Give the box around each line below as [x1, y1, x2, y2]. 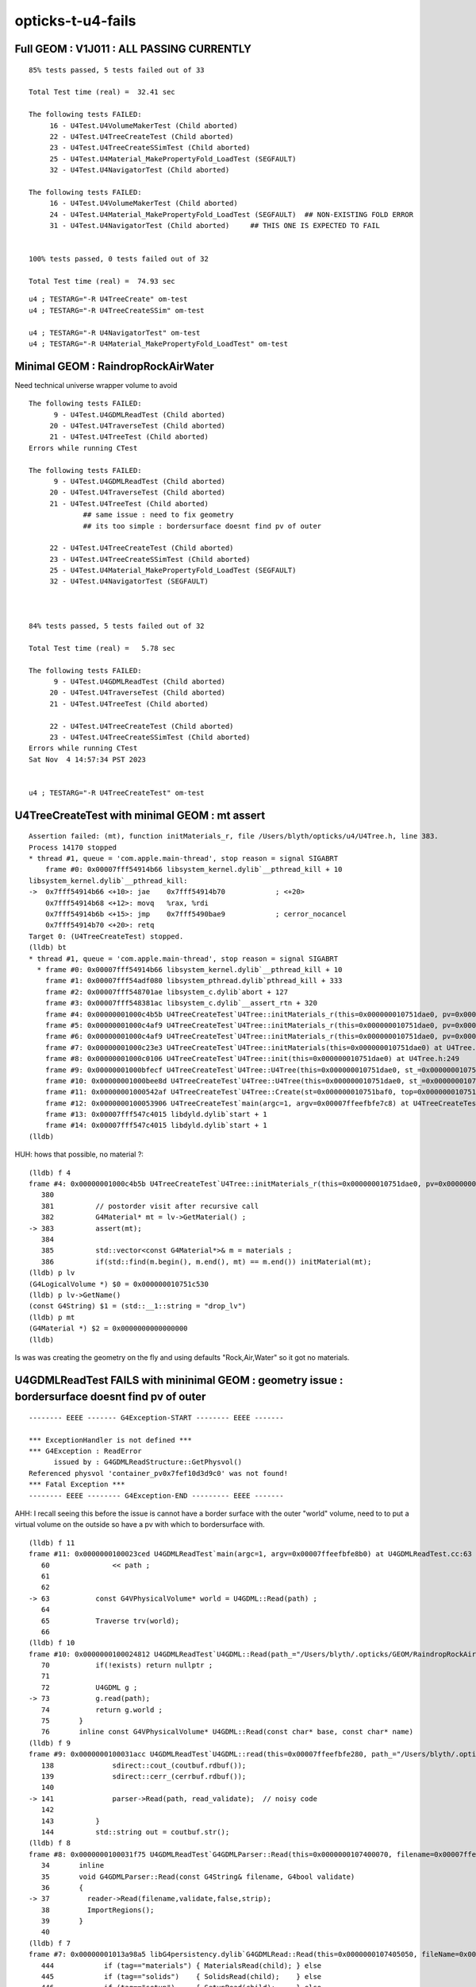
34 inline [40, 1861, 105, 1870]
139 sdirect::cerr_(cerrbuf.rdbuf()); [40, 1772, 247, 1780]
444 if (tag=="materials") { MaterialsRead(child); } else [40, 1961, 322, 1970]
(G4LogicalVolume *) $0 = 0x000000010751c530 [29, 1280, 209, 1288]
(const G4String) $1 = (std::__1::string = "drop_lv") [29, 1302, 247, 1311]
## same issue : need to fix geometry [83, 510, 234, 520]
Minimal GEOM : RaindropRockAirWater [14, 359, 214, 373]
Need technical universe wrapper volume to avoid [14, 380, 178, 389]
